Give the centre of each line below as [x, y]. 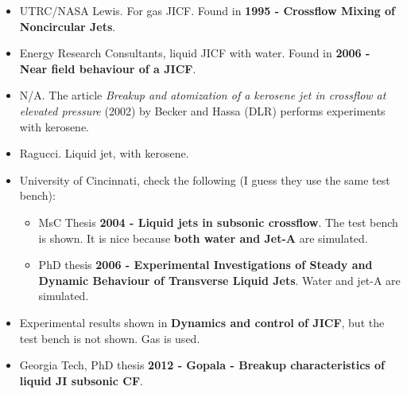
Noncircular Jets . [68, 26]
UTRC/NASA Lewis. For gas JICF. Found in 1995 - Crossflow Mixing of [207, 10]
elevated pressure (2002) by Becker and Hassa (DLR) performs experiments [202, 110]
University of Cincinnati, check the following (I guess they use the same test [205, 179]
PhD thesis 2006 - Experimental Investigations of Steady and [205, 265]
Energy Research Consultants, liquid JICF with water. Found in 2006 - [195, 53]
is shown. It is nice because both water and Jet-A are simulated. [203, 238]
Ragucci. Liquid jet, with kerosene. [104, 153]
